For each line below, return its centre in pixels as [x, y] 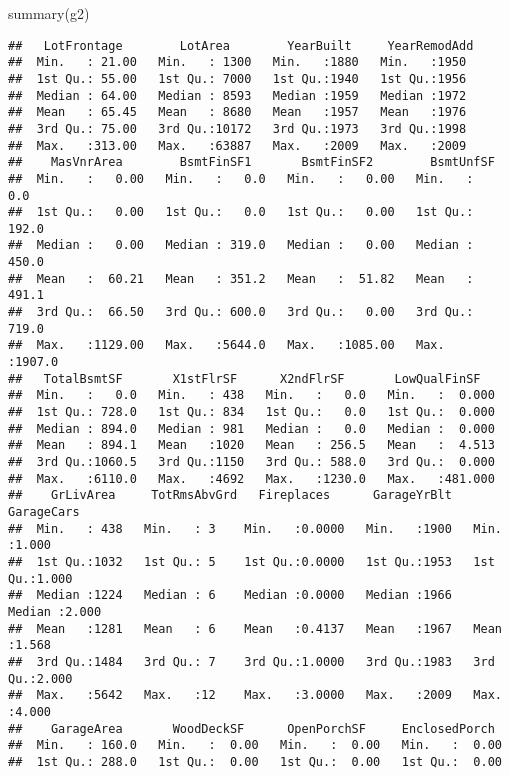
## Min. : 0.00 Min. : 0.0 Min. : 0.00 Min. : [241, 178]
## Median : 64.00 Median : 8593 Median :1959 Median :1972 [237, 95]
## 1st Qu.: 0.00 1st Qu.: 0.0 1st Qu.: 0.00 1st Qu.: [241, 212]
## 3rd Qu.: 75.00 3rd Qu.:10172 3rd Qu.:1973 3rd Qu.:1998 [237, 128]
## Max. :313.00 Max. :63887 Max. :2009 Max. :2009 [237, 145]
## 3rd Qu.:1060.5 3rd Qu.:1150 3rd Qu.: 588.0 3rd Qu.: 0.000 [251, 462]
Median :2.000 [55, 611]
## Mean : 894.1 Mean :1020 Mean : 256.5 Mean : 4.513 [251, 445]
